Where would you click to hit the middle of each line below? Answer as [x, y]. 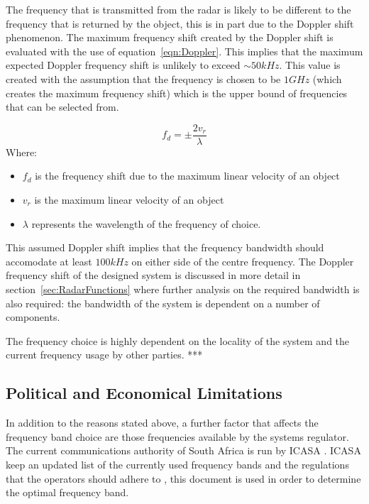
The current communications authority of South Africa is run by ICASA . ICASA [183, 450]
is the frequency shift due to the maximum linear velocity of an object [187, 176]
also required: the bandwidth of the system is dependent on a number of [163, 303]
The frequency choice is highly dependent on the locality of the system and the [178, 340]
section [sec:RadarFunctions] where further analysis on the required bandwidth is [183, 289]
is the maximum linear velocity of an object [129, 199]
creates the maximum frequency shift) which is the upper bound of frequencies [177, 93]
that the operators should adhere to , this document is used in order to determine [183, 478]
